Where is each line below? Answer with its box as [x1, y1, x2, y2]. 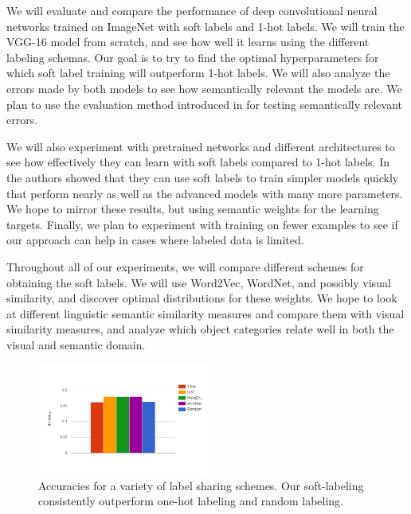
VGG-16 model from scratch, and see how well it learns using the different [6, 33, 370, 50]
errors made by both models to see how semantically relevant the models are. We [6, 80, 402, 96]
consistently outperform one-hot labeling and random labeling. [38, 493, 343, 509]
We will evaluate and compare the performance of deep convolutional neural [6, 2, 378, 18]
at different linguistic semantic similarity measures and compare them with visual [6, 305, 405, 321]
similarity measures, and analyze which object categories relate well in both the [6, 321, 394, 337]
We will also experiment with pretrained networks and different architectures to [6, 138, 395, 154]
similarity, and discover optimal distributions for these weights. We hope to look [6, 290, 397, 306]
